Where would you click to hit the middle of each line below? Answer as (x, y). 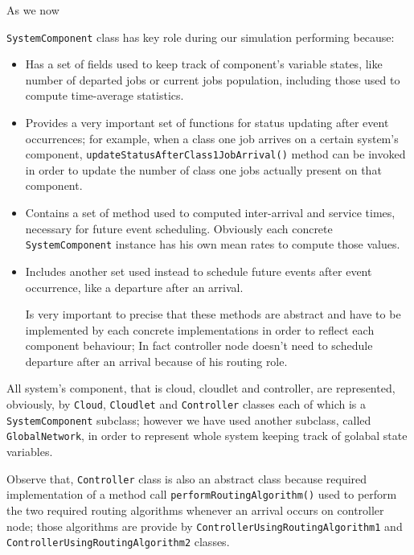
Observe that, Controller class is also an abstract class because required (187, 478)
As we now (33, 10)
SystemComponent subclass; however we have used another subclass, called (189, 419)
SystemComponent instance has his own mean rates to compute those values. (213, 244)
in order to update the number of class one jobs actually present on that (203, 169)
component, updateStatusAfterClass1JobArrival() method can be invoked (215, 154)
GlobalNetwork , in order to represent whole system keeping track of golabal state (207, 436)
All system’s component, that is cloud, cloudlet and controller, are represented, (201, 388)
